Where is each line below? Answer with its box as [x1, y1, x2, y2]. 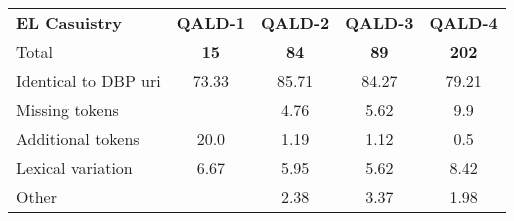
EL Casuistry [16, 11, 122, 34]
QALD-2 [260, 11, 330, 34]
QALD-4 [429, 11, 498, 34]
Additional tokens [16, 127, 140, 150]
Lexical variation [16, 156, 133, 179]
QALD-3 [345, 11, 414, 34]
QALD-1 [176, 11, 245, 34]
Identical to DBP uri [16, 69, 161, 92]
